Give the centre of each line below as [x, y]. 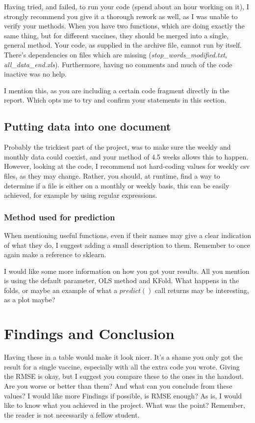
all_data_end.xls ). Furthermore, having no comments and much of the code [118, 64]
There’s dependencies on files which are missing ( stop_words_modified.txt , [115, 54]
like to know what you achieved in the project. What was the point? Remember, [125, 405]
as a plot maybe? [30, 300]
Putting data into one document [88, 126]
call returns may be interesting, [202, 290]
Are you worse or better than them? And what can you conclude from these [118, 385]
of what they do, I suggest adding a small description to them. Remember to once [127, 245]
